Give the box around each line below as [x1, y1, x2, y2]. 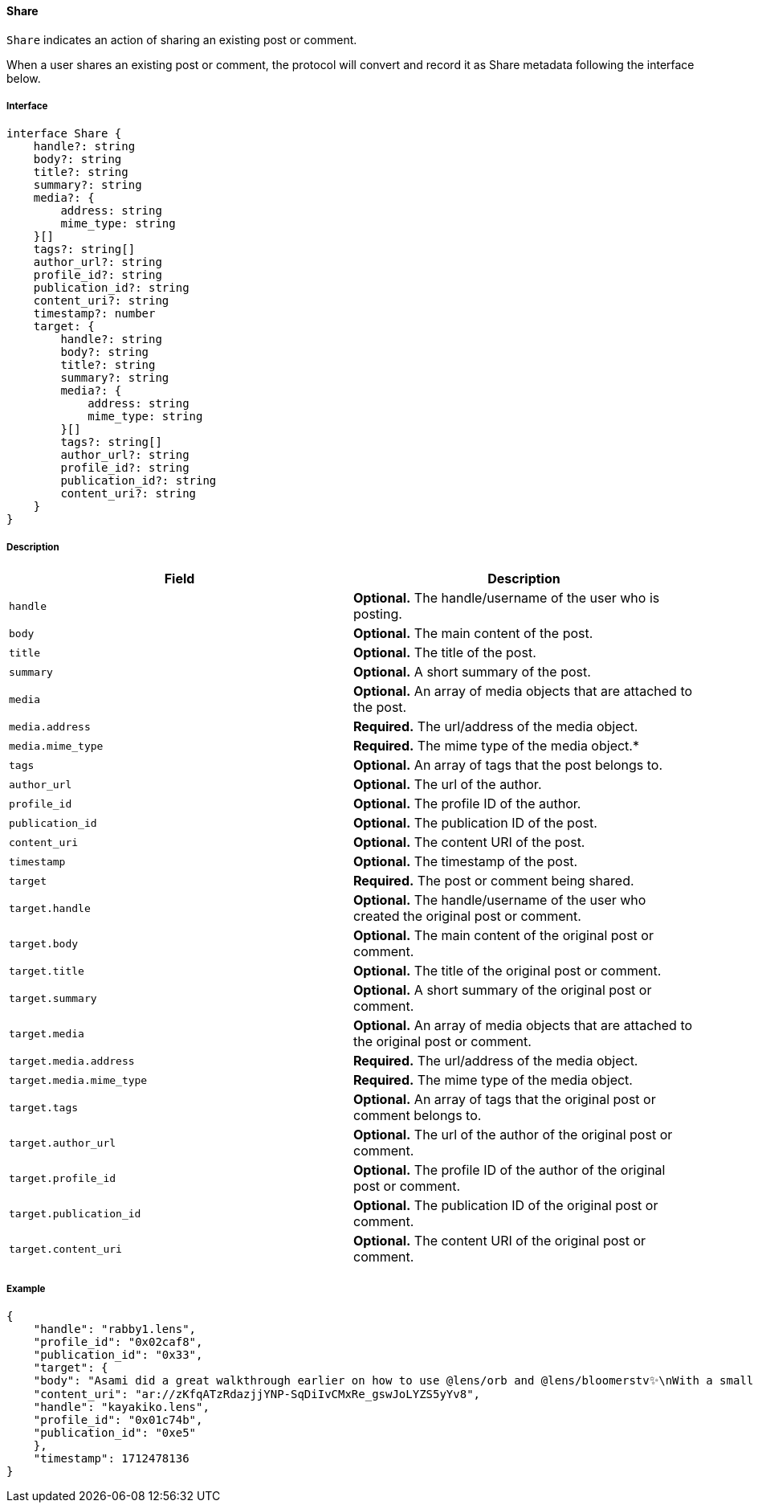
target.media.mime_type [9, 1073, 148, 1086]
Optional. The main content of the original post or [353, 927, 654, 944]
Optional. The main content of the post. [353, 625, 593, 642]
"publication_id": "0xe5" [33, 1425, 197, 1439]
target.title [9, 964, 84, 977]
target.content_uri [9, 1242, 122, 1255]
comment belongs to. [353, 1107, 482, 1124]
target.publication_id [9, 1207, 141, 1220]
